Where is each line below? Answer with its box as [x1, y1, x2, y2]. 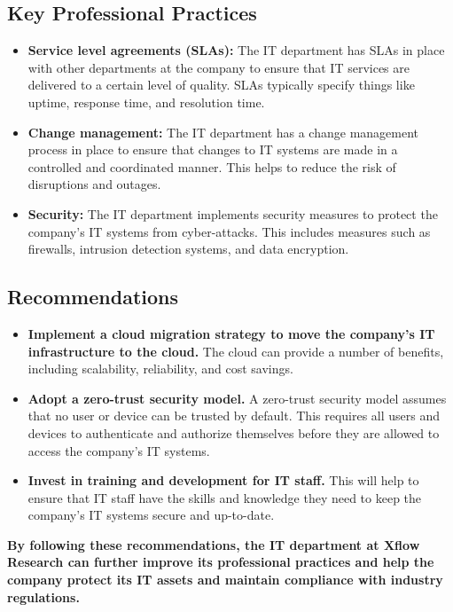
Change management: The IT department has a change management [27, 122, 419, 141]
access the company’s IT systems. [27, 441, 210, 459]
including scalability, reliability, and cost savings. [27, 359, 293, 378]
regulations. [7, 587, 80, 606]
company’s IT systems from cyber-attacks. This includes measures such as [27, 222, 431, 240]
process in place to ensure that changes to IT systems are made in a [27, 140, 398, 159]
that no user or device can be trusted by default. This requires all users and [27, 406, 441, 425]
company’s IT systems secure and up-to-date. [27, 506, 275, 524]
